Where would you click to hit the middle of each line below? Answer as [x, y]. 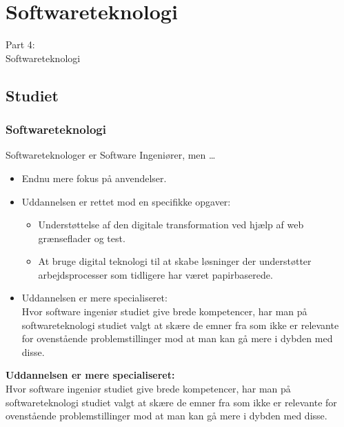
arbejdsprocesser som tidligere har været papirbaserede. [155, 274]
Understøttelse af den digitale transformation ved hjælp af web [171, 225]
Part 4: [20, 44]
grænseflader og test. [82, 238]
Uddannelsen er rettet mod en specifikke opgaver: [126, 201]
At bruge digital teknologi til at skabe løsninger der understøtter [175, 261]
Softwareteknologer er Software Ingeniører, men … [111, 155]
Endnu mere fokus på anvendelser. [94, 178]
